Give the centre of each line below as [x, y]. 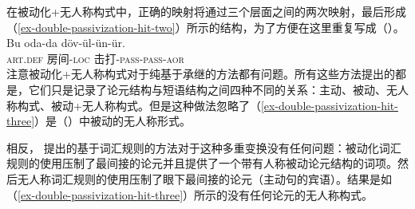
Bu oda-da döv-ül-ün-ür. [66, 43]
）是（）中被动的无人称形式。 [113, 121]
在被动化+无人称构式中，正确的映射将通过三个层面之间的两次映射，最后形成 [206, 11]
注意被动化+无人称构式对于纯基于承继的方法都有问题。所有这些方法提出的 [201, 74]
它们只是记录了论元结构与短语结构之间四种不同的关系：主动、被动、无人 [218, 89]
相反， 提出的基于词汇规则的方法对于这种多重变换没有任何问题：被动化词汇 [204, 147]
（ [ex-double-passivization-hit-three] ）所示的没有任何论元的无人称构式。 [190, 194]
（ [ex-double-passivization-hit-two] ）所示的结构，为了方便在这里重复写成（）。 [206, 27]
